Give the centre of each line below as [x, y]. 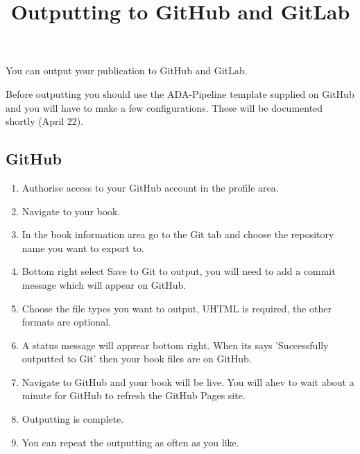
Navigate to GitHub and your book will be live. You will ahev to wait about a [188, 381]
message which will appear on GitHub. [104, 284]
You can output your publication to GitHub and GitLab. [127, 70]
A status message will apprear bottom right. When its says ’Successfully [175, 345]
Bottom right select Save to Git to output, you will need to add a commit [179, 271]
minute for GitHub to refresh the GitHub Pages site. [134, 395]
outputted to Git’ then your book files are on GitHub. [137, 359]
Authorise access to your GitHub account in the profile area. [150, 187]
